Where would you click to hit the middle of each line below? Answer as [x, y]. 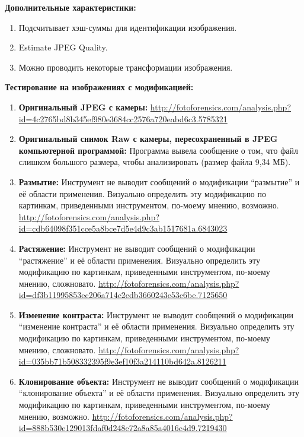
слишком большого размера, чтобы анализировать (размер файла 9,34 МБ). [155, 162]
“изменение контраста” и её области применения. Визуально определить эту [156, 326]
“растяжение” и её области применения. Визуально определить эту [140, 260]
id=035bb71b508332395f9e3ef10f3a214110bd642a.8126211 [122, 361]
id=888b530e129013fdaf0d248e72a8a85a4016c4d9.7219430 [123, 428]
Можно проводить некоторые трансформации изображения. [126, 67]
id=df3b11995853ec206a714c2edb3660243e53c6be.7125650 [123, 295]
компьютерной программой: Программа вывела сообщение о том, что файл [158, 150]
